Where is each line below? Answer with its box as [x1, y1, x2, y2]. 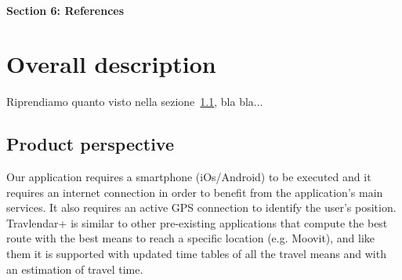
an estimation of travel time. [6, 260, 143, 277]
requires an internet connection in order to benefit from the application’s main [6, 184, 383, 200]
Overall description [6, 48, 216, 80]
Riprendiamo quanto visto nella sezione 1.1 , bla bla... [6, 93, 263, 110]
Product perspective [6, 132, 174, 156]
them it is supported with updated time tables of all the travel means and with [6, 245, 386, 262]
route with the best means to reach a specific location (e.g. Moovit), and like [6, 230, 375, 246]
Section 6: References [6, 2, 125, 18]
